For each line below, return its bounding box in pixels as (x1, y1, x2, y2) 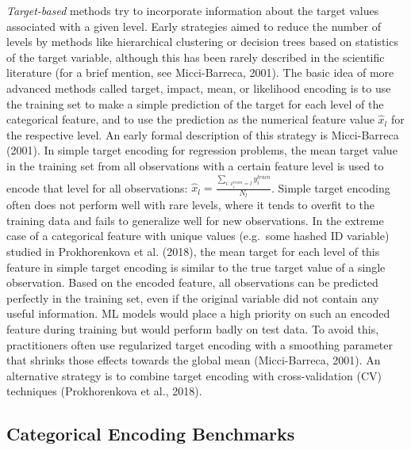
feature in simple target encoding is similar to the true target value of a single (6, 258, 386, 275)
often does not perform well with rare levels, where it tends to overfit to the (6, 196, 375, 213)
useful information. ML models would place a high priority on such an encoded (6, 305, 390, 322)
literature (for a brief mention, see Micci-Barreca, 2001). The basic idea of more (6, 64, 394, 81)
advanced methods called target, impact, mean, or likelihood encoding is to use (6, 79, 391, 96)
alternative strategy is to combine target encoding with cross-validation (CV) (6, 367, 382, 383)
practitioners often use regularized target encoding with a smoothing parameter (6, 336, 394, 353)
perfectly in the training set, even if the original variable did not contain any (6, 289, 379, 306)
